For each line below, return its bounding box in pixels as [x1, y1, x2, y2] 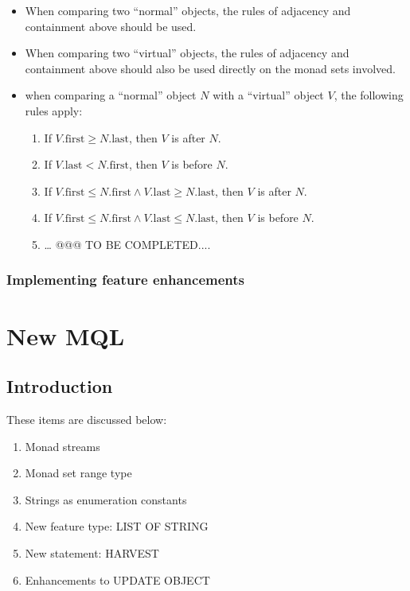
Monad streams [25, 437, 100, 454]
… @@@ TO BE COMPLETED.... [44, 235, 211, 252]
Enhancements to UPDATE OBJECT [25, 571, 210, 588]
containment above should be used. [25, 17, 197, 34]
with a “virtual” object [213, 87, 324, 103]
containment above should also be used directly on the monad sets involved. [25, 60, 396, 76]
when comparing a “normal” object [25, 87, 197, 103]
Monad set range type [25, 465, 132, 481]
